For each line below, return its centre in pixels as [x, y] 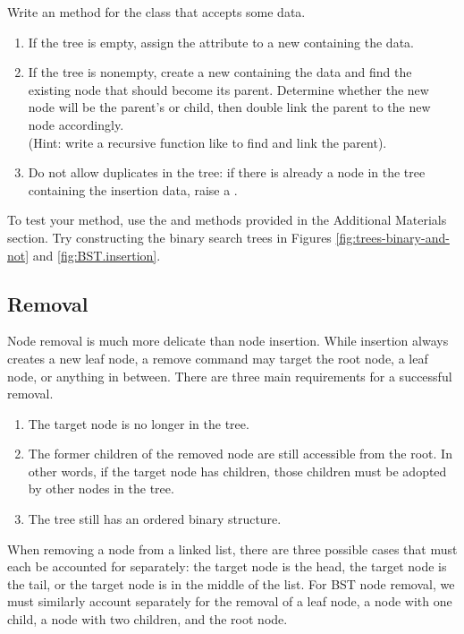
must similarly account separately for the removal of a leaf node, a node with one [230, 601]
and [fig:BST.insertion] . [97, 255]
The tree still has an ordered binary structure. [155, 519]
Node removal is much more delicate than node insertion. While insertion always [228, 341]
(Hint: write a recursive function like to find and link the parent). [207, 142]
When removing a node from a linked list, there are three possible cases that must [232, 548]
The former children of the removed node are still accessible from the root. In [240, 454]
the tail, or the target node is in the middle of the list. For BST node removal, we [231, 583]
